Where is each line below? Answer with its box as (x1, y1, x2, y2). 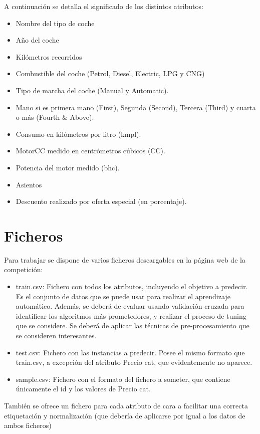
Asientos (16, 179, 42, 189)
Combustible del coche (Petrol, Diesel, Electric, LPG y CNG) (16, 68, 205, 79)
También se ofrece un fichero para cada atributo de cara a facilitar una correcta (4, 400, 248, 410)
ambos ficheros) (4, 420, 52, 430)
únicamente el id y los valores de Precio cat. (16, 383, 151, 394)
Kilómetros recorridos (16, 51, 82, 62)
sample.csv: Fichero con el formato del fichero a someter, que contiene (16, 373, 230, 384)
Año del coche (16, 35, 59, 45)
